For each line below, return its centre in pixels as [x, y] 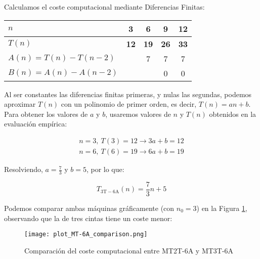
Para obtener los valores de [46, 114]
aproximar [20, 104]
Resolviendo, [24, 169]
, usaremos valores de [138, 114]
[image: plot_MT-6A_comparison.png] [86, 234]
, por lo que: [105, 169]
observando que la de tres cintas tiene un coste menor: [88, 218]
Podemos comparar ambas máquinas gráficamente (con [89, 208]
